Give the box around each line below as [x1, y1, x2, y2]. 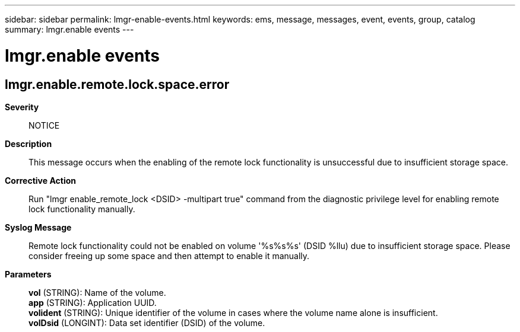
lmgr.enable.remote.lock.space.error [5, 76, 230, 92]
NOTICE [28, 120, 60, 130]
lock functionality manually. [28, 203, 135, 214]
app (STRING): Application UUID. [28, 297, 157, 308]
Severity [5, 101, 39, 112]
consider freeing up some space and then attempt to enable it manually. [28, 250, 310, 261]
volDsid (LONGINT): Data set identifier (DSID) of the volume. [28, 317, 265, 328]
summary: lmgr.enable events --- [5, 24, 134, 34]
